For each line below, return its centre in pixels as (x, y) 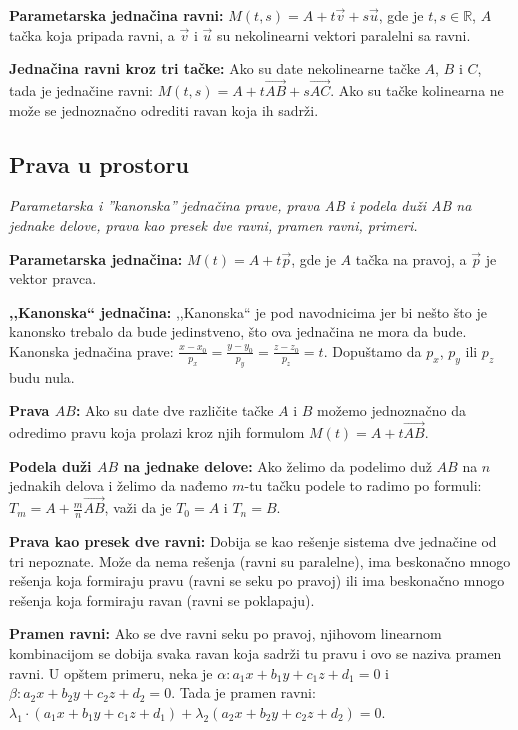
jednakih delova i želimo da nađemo (118, 485)
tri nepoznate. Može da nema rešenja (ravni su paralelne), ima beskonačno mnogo (260, 560)
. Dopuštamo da (372, 350)
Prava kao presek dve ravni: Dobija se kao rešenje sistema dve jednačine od (253, 540)
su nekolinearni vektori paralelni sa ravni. (343, 34)
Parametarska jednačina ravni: (116, 15)
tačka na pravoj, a (411, 258)
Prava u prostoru (99, 163)
